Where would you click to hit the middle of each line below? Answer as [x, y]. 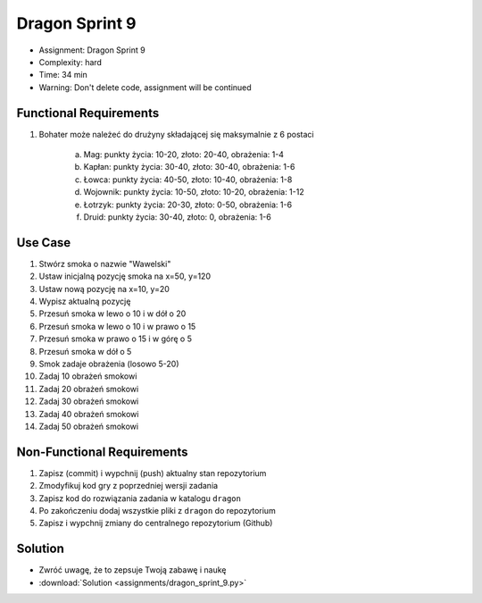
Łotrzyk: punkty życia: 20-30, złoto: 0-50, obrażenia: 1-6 [188, 205]
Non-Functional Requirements [102, 452]
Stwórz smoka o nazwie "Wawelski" [105, 264]
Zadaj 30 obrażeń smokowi [89, 401]
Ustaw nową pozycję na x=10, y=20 [104, 289]
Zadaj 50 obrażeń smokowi [88, 426]
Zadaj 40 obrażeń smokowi [89, 414]
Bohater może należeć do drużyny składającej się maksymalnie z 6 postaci [176, 134]
